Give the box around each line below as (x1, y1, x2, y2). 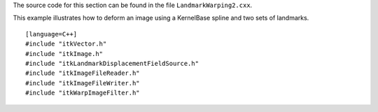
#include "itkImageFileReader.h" (25, 69, 140, 77)
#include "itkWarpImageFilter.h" (25, 89, 140, 97)
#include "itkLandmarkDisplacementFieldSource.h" (25, 59, 199, 67)
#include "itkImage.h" (25, 50, 104, 57)
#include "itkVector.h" (25, 40, 107, 48)
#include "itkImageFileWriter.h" (25, 79, 140, 87)
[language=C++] (25, 30, 78, 38)
